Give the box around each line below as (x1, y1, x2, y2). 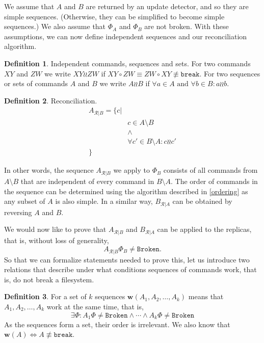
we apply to (113, 165, 150, 175)
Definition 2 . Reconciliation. (4, 95, 97, 105)
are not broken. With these (144, 21, 229, 32)
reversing (4, 206, 32, 217)
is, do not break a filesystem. (4, 274, 94, 284)
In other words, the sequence (4, 165, 94, 175)
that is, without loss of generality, (4, 235, 109, 246)
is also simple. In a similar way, (55, 196, 153, 206)
